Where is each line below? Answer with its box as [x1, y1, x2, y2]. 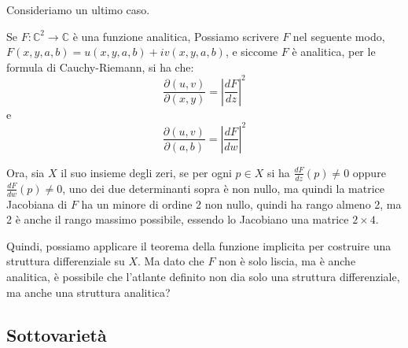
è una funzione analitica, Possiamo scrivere [72, 28, 279, 44]
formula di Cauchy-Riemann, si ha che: [6, 58, 194, 75]
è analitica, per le [292, 43, 376, 60]
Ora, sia [6, 164, 45, 180]
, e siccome [225, 43, 278, 60]
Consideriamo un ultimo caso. [6, 2, 150, 17]
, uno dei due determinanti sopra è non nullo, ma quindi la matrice [62, 180, 385, 196]
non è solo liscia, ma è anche [219, 253, 356, 269]
